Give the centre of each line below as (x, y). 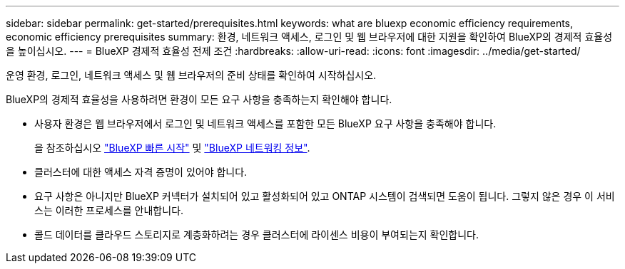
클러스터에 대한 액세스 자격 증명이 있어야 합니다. (141, 172)
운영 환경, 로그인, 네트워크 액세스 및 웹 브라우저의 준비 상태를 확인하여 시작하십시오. (191, 75)
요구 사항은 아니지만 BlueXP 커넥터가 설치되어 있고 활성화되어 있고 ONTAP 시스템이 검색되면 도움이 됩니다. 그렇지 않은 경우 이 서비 (325, 196)
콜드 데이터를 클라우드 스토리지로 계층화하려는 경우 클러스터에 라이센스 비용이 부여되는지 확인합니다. (257, 234)
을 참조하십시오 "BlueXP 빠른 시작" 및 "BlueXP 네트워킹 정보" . (172, 148)
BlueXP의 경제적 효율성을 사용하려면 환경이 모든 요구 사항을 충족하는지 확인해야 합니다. (199, 99)
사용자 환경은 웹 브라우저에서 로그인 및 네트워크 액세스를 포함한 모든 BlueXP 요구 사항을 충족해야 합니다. (265, 123)
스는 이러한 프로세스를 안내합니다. (109, 210)
